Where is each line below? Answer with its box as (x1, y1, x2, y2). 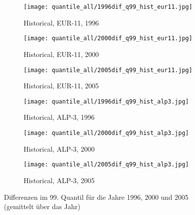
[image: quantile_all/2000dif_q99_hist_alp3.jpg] (24, 130, 189, 136)
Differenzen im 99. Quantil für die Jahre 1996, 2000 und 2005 (4, 191, 189, 202)
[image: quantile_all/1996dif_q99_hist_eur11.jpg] (24, 3, 193, 10)
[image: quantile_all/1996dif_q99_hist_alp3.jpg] (24, 98, 189, 105)
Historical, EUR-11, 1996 (24, 17, 99, 27)
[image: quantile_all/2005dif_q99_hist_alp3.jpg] (24, 161, 189, 168)
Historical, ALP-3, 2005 (24, 175, 95, 185)
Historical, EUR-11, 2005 (24, 81, 99, 91)
